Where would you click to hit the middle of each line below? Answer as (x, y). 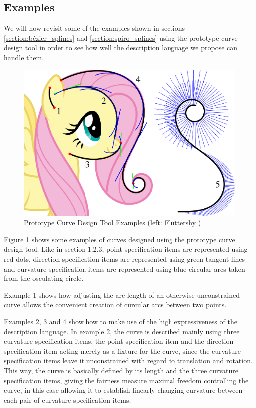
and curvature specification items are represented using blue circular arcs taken (125, 268)
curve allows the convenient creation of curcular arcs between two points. (115, 305)
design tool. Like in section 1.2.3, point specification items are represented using (126, 249)
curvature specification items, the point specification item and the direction (119, 341)
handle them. (24, 57)
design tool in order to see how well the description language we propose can (121, 48)
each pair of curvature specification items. (68, 399)
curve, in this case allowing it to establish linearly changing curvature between (123, 390)
